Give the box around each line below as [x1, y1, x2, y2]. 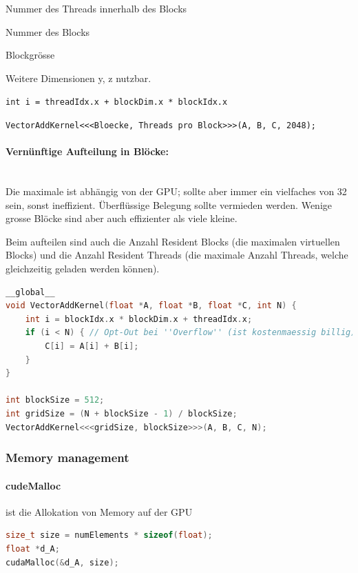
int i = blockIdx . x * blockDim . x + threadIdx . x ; [25, 314, 253, 324]
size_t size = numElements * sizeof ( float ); [6, 530, 213, 541]
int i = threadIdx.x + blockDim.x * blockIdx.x [6, 97, 228, 108]
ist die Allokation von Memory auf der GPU [6, 504, 193, 519]
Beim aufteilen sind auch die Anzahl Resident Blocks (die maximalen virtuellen [6, 234, 340, 248]
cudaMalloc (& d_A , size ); [6, 557, 119, 567]
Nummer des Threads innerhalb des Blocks [6, 1, 187, 15]
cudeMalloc [6, 478, 61, 492]
